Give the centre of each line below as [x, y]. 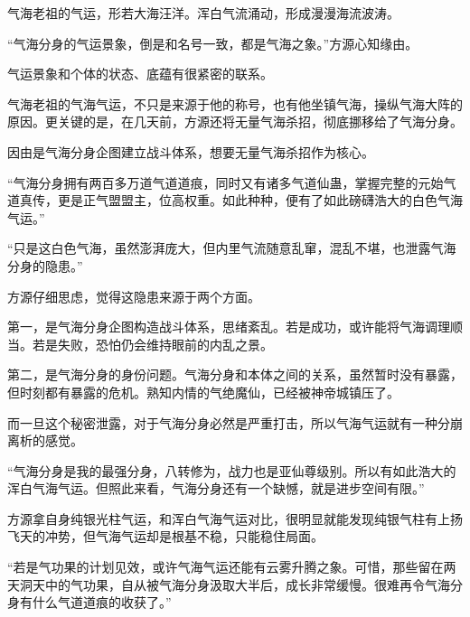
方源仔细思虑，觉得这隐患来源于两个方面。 [134, 296]
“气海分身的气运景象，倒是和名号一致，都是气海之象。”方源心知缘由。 [213, 43]
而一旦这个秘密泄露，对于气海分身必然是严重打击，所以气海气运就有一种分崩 [235, 422]
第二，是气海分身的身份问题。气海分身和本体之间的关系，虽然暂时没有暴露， [235, 374]
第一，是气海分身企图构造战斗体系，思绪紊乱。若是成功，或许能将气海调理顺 [235, 327]
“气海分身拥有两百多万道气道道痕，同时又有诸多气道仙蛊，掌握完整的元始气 [232, 182]
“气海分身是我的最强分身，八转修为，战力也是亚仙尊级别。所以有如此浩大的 [232, 470]
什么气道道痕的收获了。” [102, 602]
